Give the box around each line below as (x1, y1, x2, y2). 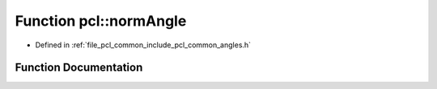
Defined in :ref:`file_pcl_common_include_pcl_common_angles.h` (35, 40, 251, 50)
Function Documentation (15, 61, 143, 75)
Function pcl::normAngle (15, 12, 187, 30)
